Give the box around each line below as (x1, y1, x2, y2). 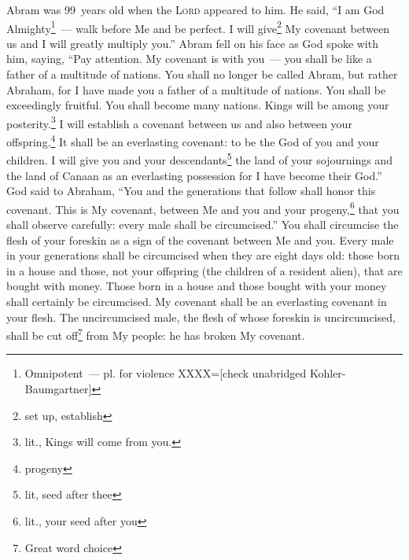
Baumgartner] (24, 381, 92, 396)
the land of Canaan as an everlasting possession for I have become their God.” (6, 167, 382, 183)
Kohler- (309, 365, 346, 381)
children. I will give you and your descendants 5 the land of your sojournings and (6, 149, 392, 168)
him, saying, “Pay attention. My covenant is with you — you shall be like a (6, 50, 372, 67)
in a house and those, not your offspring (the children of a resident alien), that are (6, 262, 403, 278)
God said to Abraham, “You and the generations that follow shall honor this (6, 182, 376, 199)
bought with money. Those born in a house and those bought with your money (6, 278, 387, 294)
